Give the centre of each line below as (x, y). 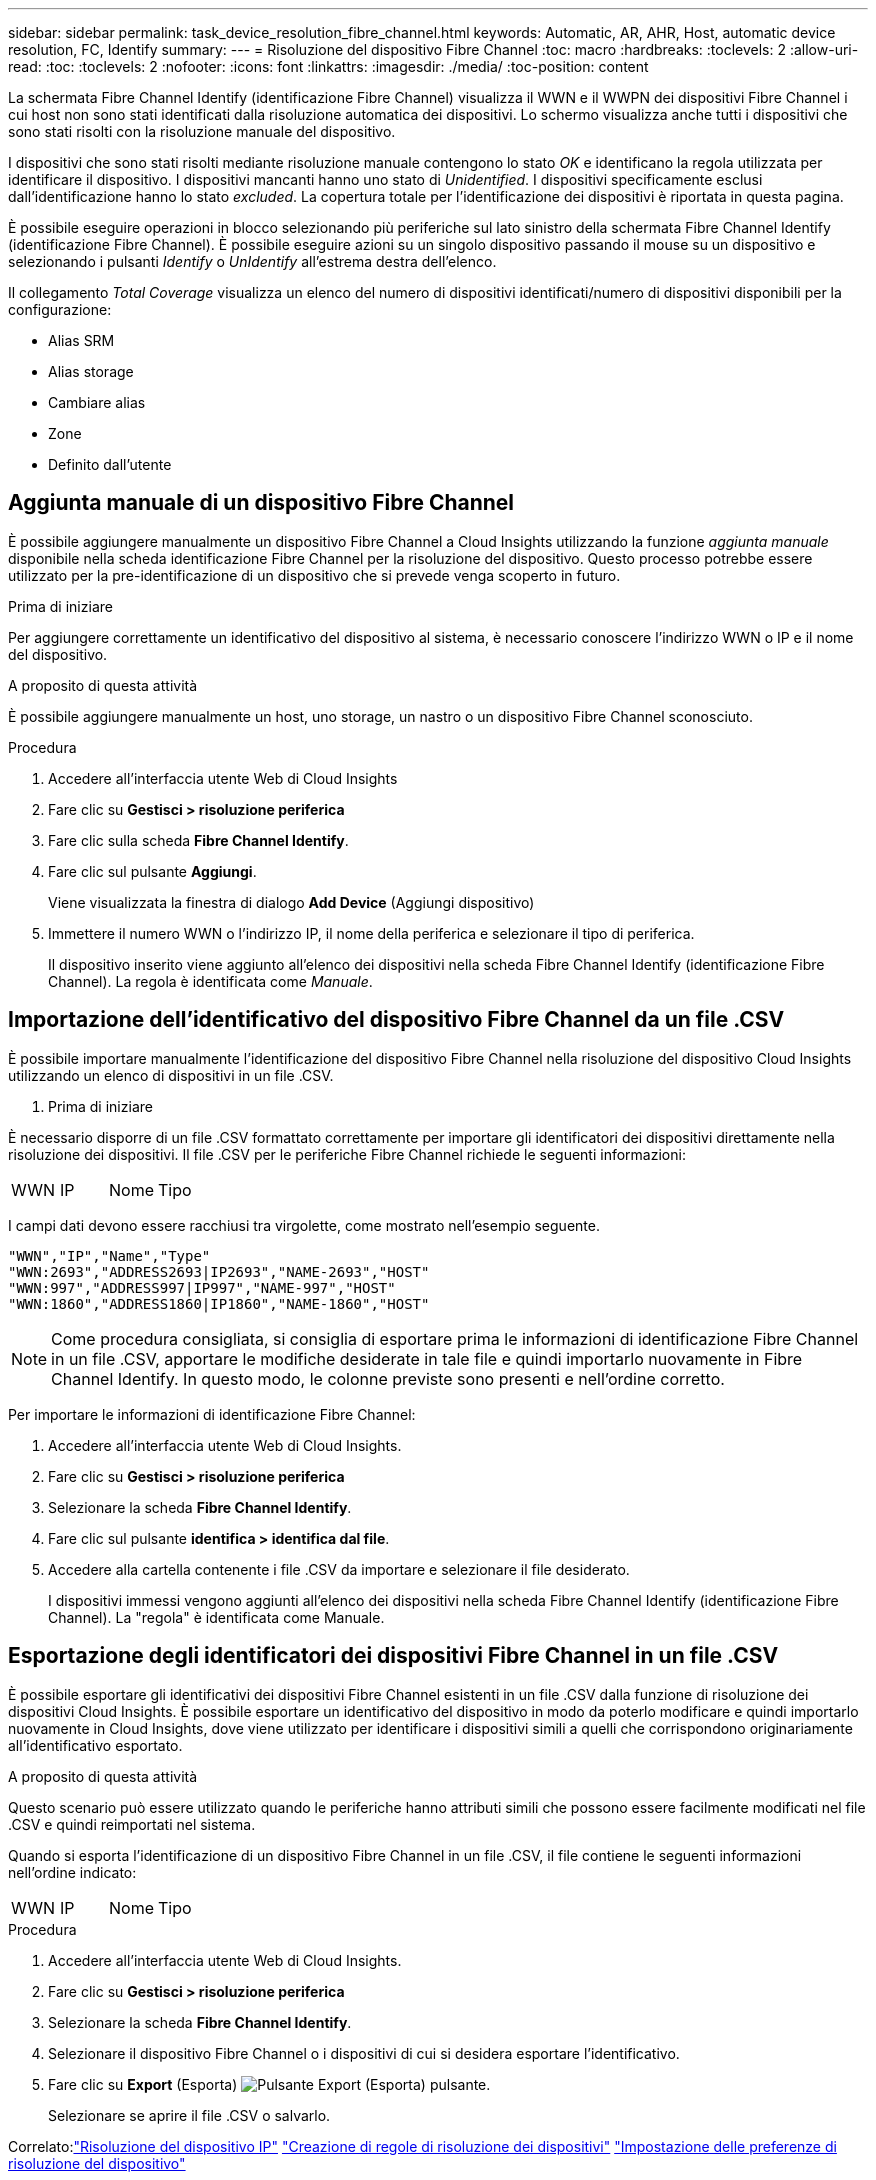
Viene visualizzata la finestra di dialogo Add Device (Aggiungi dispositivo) (291, 902)
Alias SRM (81, 340)
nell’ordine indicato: (72, 1872)
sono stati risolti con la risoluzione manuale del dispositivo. (202, 131)
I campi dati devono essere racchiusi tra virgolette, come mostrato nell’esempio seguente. (304, 1225)
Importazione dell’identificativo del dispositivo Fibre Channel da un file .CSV (396, 1020)
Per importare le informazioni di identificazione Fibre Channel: (212, 1414)
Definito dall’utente (110, 464)
